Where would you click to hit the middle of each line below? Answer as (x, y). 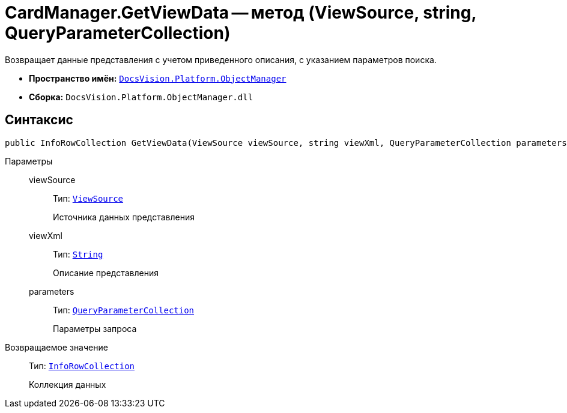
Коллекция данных (68, 384)
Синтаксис (39, 120)
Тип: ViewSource (88, 198)
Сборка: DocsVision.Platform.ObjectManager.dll (141, 97)
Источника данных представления (124, 217)
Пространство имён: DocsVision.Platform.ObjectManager (158, 78)
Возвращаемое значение (56, 347)
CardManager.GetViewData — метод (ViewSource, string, (241, 13)
